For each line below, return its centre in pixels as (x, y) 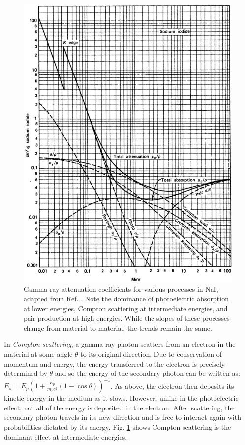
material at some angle (38, 354)
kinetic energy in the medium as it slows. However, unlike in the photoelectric (121, 398)
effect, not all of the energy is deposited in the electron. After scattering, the (119, 407)
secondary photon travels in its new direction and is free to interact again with (122, 417)
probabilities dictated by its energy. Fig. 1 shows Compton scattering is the (118, 427)
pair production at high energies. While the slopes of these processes (127, 318)
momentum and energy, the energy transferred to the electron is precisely (115, 363)
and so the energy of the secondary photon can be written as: (147, 373)
